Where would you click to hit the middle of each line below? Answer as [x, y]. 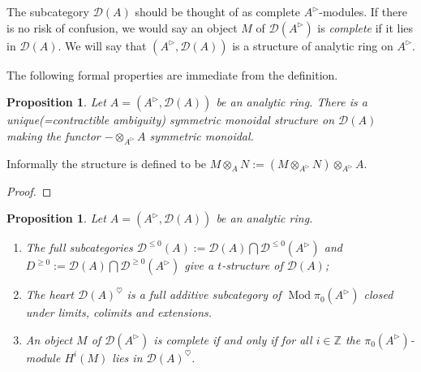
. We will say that [102, 45]
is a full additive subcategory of [204, 294]
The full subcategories [79, 247]
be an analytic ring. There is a [292, 102]
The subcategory [48, 11]
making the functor [54, 135]
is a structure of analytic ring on [313, 45]
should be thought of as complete [218, 11]
